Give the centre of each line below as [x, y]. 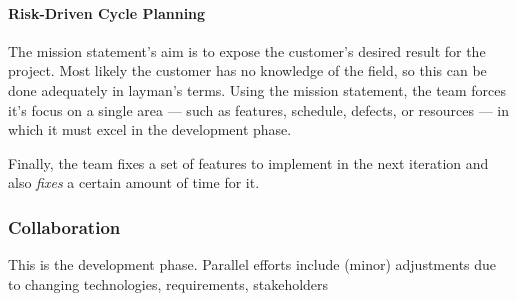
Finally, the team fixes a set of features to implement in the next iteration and [248, 162]
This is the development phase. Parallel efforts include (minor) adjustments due [252, 264]
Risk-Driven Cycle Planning [107, 12]
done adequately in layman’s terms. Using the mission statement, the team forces [257, 89]
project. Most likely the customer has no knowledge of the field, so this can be [247, 70]
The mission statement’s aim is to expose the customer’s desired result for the [247, 50]
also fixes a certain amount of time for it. [134, 182]
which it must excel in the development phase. [150, 129]
